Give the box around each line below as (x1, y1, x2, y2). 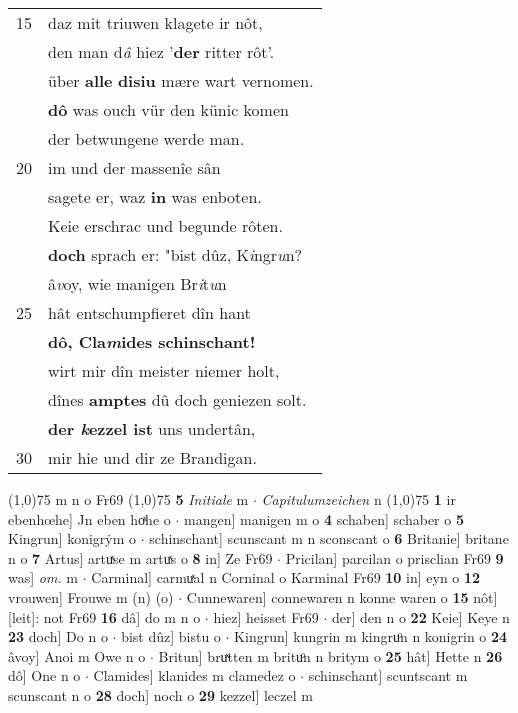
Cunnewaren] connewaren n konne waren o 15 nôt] (186, 586, 498, 607)
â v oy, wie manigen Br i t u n (48, 272, 227, 295)
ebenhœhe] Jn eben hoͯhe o (8, 508, 171, 529)
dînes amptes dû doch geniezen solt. (48, 388, 307, 411)
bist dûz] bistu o (121, 626, 221, 647)
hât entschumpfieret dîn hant (48, 301, 251, 324)
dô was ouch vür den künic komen (48, 98, 289, 121)
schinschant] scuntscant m (308, 665, 468, 686)
